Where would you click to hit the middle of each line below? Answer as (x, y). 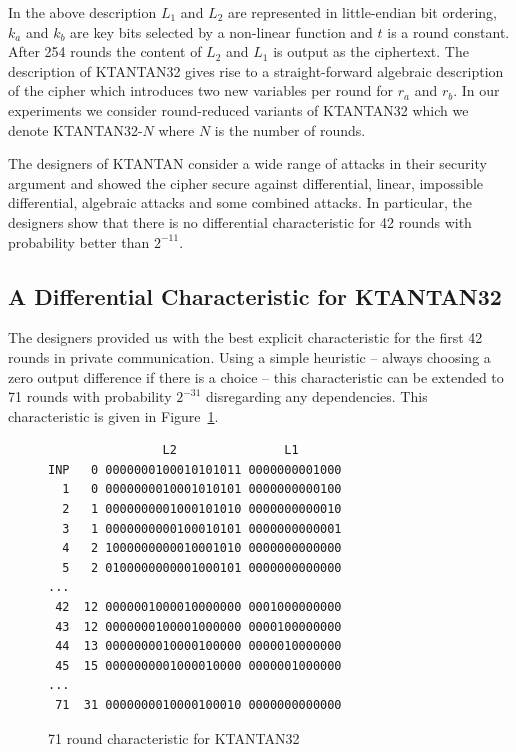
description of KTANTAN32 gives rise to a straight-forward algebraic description (256, 70)
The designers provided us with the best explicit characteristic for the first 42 (245, 337)
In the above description (82, 12)
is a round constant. (448, 31)
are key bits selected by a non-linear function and (221, 31)
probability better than (79, 241)
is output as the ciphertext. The (371, 51)
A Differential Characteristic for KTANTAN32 (255, 295)
